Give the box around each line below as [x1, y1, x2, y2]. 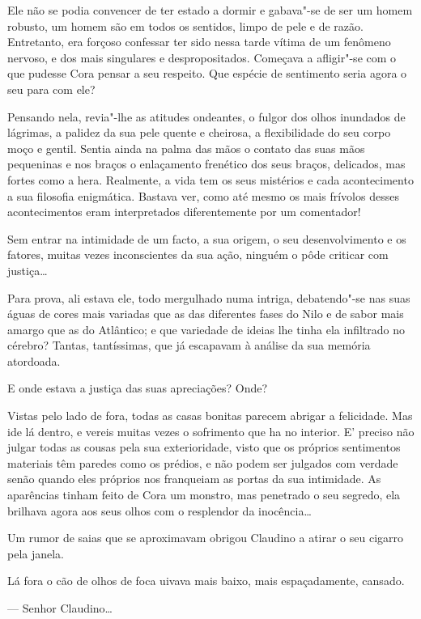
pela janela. [7, 545, 65, 562]
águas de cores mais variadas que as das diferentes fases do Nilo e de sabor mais [7, 305, 404, 322]
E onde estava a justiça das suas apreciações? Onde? [7, 379, 268, 396]
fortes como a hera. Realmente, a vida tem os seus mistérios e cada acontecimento [7, 171, 414, 188]
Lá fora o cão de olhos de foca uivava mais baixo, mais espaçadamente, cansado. [7, 572, 405, 589]
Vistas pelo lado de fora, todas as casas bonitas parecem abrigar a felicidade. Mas [7, 407, 413, 424]
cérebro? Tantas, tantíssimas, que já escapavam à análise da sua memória [7, 337, 371, 354]
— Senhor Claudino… [7, 600, 113, 616]
